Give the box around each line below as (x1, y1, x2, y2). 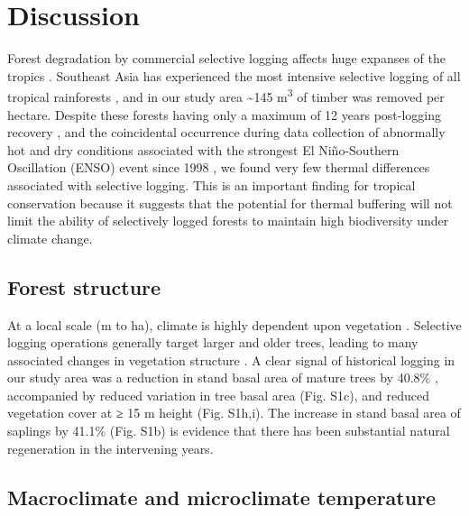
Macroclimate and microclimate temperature (7, 483, 437, 511)
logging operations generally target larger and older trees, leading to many (7, 333, 418, 352)
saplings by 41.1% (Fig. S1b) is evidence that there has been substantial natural (7, 421, 450, 440)
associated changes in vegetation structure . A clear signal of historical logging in (7, 350, 455, 369)
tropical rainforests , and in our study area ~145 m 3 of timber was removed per (7, 85, 445, 106)
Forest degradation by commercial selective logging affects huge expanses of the (7, 49, 446, 68)
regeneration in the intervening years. (7, 438, 214, 457)
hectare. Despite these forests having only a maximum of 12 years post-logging (7, 105, 442, 124)
